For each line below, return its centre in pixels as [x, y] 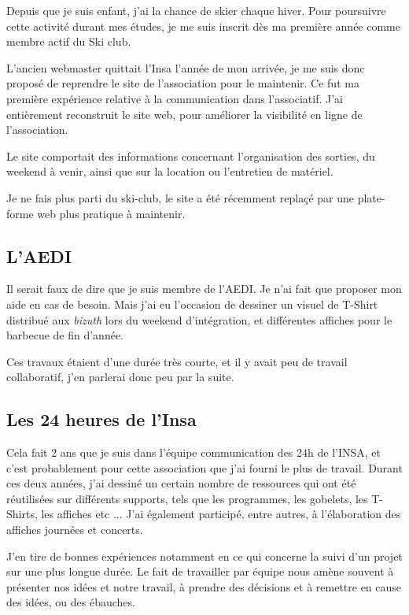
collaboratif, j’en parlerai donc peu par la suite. [120, 377]
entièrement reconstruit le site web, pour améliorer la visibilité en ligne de [184, 114]
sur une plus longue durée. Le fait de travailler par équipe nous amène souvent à [200, 571]
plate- [371, 197]
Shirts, [22, 514]
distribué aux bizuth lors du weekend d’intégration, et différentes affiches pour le [199, 319]
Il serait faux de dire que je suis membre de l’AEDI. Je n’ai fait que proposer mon [204, 289]
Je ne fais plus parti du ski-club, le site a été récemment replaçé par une [180, 197]
